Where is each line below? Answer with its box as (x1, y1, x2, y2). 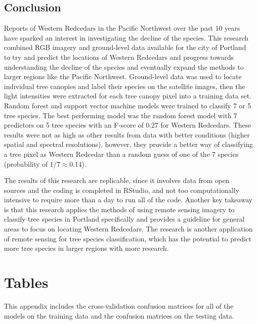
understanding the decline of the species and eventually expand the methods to (4, 61, 244, 72)
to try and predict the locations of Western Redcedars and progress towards (4, 51, 234, 62)
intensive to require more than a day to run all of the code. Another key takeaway (4, 194, 253, 205)
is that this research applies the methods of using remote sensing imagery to (4, 204, 235, 214)
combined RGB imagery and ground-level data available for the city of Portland (4, 42, 246, 52)
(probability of (4, 158, 48, 169)
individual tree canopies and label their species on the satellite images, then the (4, 81, 245, 91)
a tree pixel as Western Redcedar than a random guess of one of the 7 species (4, 148, 239, 159)
